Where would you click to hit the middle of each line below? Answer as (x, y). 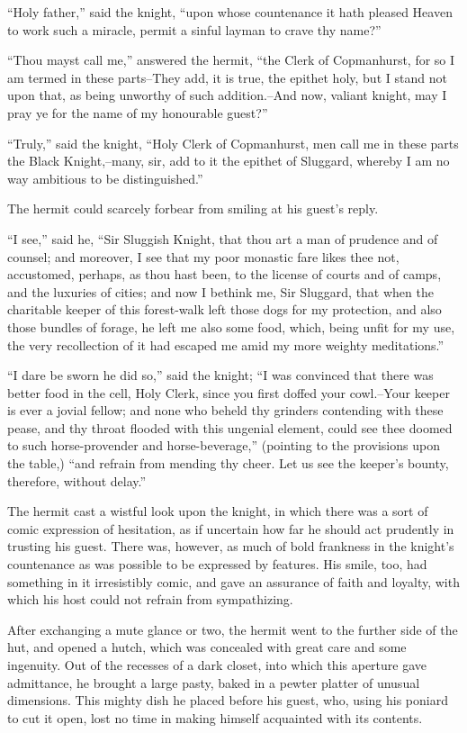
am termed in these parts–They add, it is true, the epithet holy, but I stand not (227, 77)
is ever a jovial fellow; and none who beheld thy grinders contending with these (225, 410)
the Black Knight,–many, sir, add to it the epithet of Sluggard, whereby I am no (229, 161)
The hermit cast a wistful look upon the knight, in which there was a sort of (218, 511)
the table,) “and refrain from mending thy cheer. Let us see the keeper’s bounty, (228, 463)
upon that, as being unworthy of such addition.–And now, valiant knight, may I (227, 95)
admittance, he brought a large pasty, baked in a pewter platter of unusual (214, 682)
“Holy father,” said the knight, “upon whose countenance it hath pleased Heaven (230, 12)
